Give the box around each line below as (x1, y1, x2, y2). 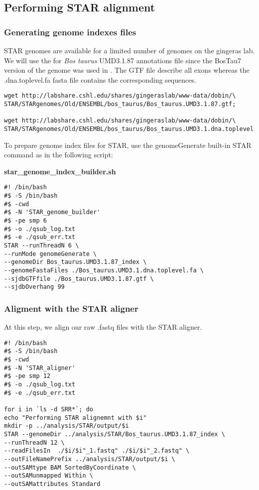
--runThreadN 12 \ (4, 439, 65, 446)
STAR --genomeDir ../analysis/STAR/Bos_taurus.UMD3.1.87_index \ (4, 431, 225, 438)
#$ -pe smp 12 (4, 372, 51, 380)
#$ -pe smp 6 (4, 217, 47, 225)
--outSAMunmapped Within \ (4, 472, 93, 480)
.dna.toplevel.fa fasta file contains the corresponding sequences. (4, 74, 196, 85)
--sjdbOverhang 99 (4, 283, 65, 291)
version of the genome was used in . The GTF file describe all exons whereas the (4, 65, 250, 75)
